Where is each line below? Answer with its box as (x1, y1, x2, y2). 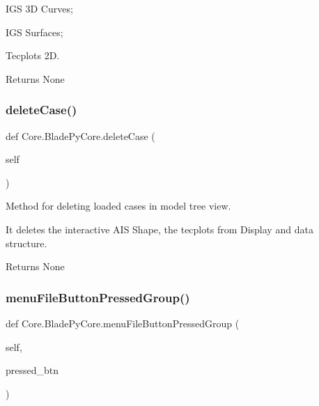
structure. (6, 235, 47, 250)
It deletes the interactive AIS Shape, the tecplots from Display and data (6, 221, 313, 236)
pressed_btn (6, 363, 59, 377)
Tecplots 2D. (6, 48, 60, 63)
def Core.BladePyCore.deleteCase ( (6, 128, 155, 143)
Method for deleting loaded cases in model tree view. (6, 198, 231, 213)
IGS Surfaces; (6, 24, 63, 39)
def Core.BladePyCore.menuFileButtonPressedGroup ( (6, 315, 240, 330)
